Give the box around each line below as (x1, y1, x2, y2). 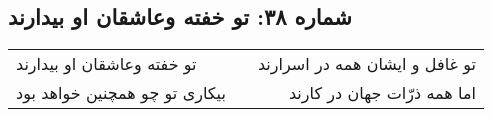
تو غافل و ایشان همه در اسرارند (257, 52, 476, 76)
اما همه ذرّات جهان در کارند (288, 81, 476, 105)
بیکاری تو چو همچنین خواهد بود (16, 81, 226, 105)
